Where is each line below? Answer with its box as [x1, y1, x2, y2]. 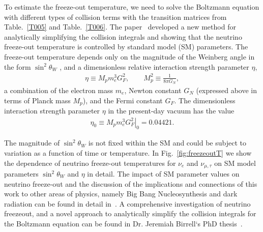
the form [4, 61, 31, 72]
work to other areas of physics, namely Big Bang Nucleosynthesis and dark [4, 188, 238, 199]
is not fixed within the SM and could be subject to [88, 137, 246, 148]
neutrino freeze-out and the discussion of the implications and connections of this [4, 178, 257, 189]
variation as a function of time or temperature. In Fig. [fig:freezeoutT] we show [4, 147, 252, 158]
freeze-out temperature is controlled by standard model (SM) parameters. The [4, 41, 248, 52]
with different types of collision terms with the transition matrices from [4, 11, 227, 22]
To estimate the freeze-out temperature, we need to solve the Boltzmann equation [4, 2, 259, 12]
